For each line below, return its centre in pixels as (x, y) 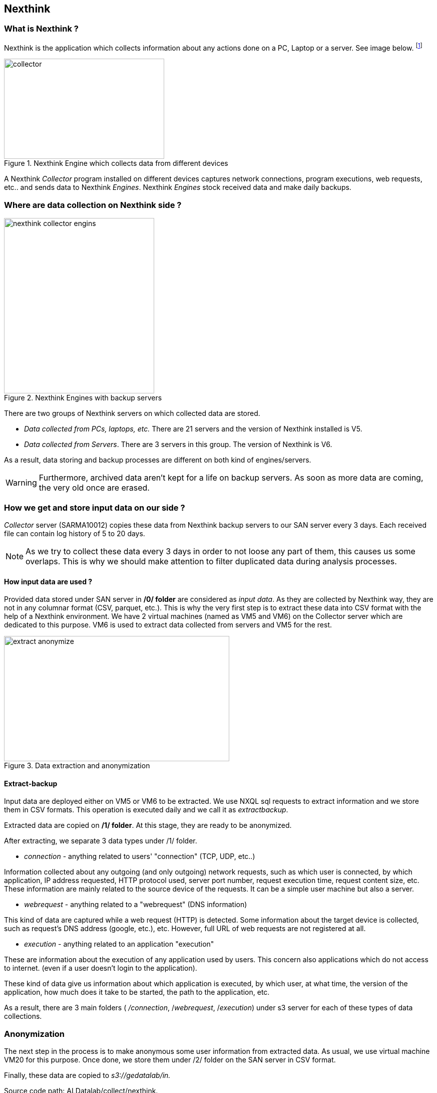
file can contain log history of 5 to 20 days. (75, 533)
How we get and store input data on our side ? (95, 507)
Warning (21, 483)
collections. (23, 1016)
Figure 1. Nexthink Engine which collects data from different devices (116, 163)
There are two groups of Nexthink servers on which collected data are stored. (132, 413)
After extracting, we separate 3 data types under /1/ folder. (101, 841)
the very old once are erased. (94, 488)
